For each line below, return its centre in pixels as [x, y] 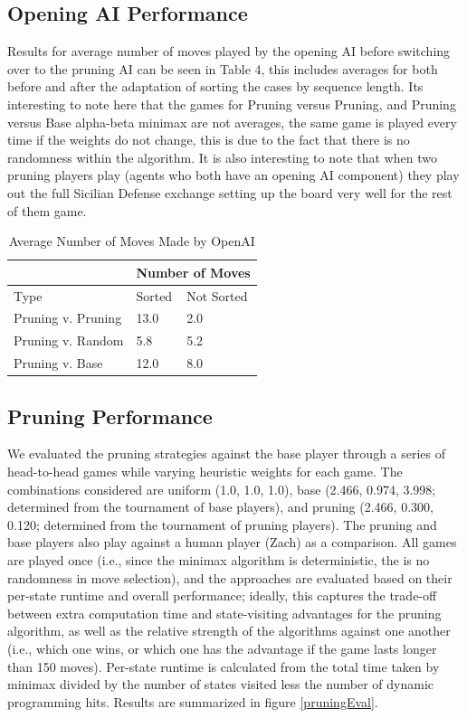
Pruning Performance [110, 416]
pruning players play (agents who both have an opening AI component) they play [233, 175]
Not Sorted [217, 295]
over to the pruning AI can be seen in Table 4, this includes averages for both [223, 68]
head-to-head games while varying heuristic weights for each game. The [205, 471]
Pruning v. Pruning [68, 318]
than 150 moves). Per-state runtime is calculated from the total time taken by [224, 666]
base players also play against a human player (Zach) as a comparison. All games [232, 542]
